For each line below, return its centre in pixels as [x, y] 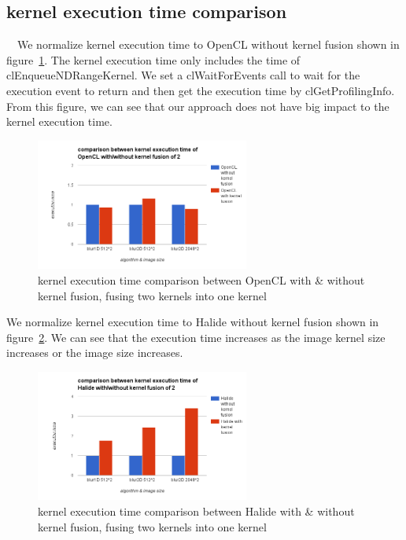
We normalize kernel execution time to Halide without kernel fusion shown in [193, 322]
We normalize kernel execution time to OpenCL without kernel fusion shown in [208, 44]
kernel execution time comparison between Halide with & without [196, 511]
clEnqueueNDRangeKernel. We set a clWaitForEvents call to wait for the [183, 75]
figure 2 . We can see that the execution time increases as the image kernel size [196, 337]
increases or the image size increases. [95, 353]
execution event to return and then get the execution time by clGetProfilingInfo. [201, 90]
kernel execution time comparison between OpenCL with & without [201, 279]
